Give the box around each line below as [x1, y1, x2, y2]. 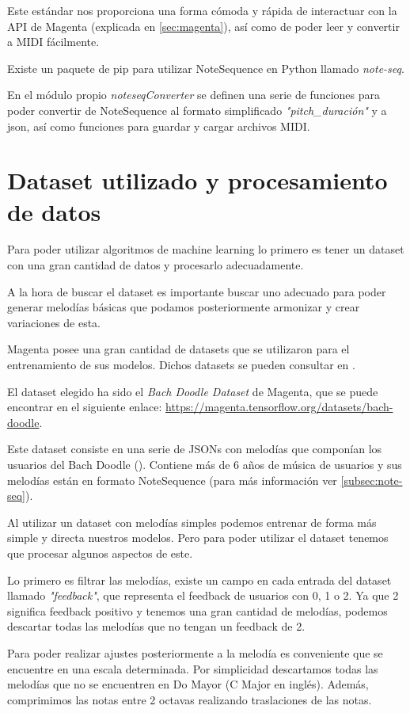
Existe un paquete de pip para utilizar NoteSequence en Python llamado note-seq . [7, 59, 404, 76]
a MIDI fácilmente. [7, 33, 100, 50]
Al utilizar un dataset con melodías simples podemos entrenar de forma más [7, 513, 377, 530]
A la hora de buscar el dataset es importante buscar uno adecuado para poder [7, 283, 386, 299]
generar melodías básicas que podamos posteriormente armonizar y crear [7, 299, 360, 315]
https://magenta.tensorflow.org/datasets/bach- [165, 398, 393, 415]
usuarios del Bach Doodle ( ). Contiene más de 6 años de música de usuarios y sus [7, 456, 402, 472]
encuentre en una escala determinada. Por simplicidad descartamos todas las [7, 660, 378, 677]
